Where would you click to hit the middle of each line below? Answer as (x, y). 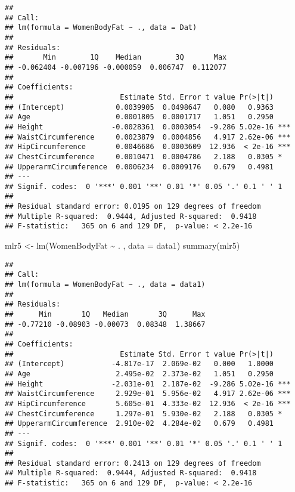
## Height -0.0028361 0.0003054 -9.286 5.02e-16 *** (148, 127)
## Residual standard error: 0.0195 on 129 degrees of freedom (133, 207)
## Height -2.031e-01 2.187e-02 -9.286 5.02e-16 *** (148, 384)
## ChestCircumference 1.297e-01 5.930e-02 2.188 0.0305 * (144, 414)
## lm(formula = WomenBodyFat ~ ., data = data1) (105, 284)
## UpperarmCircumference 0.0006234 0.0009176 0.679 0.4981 (139, 167)
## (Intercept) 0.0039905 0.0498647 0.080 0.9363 (139, 107)
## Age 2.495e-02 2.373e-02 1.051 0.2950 (139, 374)
